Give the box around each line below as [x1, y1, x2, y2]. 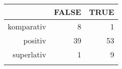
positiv [23, 35, 46, 46]
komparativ [8, 21, 46, 32]
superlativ [13, 49, 46, 60]
